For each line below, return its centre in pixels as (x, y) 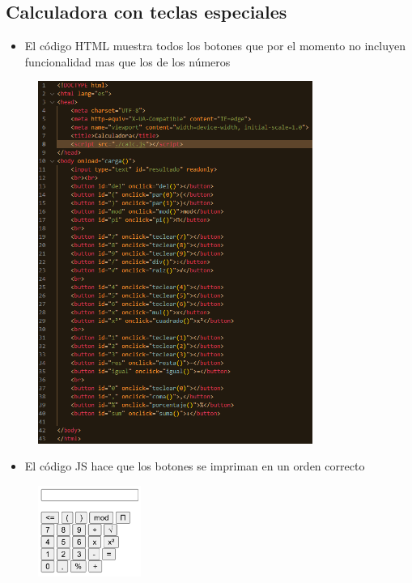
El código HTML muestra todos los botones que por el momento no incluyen (215, 46)
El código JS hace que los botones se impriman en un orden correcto (195, 466)
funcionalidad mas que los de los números (127, 61)
